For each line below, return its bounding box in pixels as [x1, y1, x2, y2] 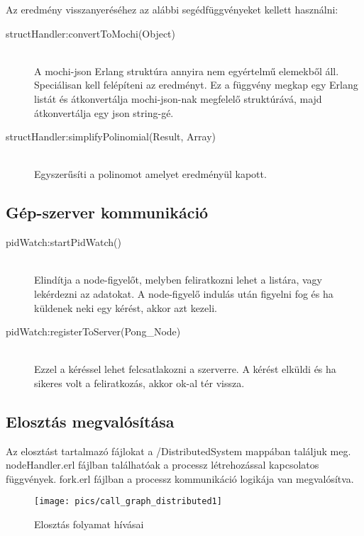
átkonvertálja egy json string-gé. [34, 105, 174, 120]
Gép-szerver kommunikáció [6, 201, 209, 223]
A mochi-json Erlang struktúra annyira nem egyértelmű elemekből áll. [34, 63, 339, 78]
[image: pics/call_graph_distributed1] [34, 496, 222, 507]
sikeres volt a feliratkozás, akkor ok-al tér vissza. [34, 375, 245, 390]
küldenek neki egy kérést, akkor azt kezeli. [34, 300, 217, 315]
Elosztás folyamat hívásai [34, 517, 144, 532]
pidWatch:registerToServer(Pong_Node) [6, 324, 181, 339]
